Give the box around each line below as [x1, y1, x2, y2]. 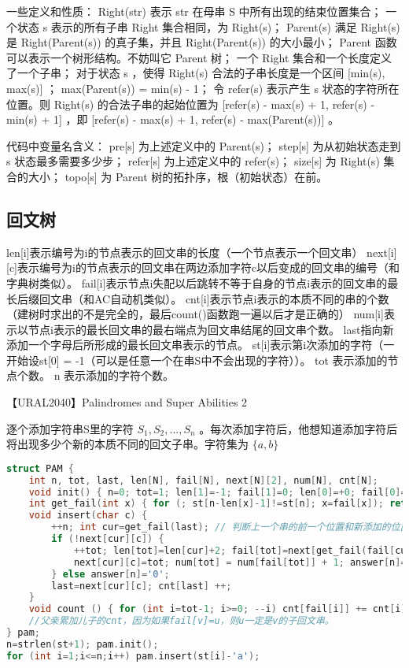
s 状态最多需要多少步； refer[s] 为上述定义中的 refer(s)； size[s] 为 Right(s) [6, 153, 380, 169]
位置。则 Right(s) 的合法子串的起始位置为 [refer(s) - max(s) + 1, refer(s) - [6, 95, 375, 112]
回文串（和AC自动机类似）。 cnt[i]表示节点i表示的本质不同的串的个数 [39, 290, 389, 306]
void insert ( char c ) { [28, 510, 148, 521]
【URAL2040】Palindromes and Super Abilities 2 [6, 394, 248, 410]
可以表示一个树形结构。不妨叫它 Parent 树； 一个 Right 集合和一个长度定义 [6, 49, 392, 65]
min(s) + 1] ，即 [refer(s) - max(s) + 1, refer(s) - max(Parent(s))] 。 [6, 111, 340, 128]
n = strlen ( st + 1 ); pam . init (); [6, 638, 159, 650]
